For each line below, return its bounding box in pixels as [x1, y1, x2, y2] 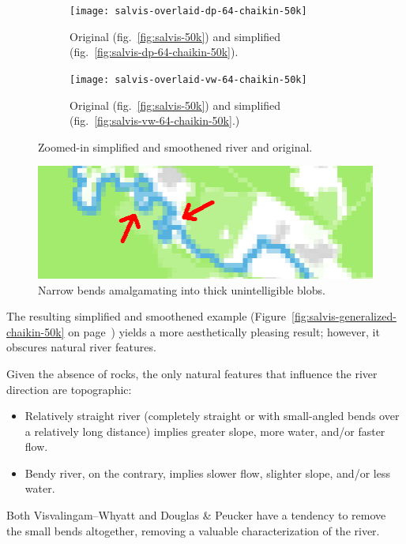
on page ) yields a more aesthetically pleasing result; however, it [68, 323, 380, 340]
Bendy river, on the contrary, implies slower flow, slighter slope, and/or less [24, 464, 390, 481]
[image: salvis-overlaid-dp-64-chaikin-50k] [70, 6, 307, 17]
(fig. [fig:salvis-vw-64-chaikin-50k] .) [70, 112, 240, 129]
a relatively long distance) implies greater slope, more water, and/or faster [24, 422, 385, 439]
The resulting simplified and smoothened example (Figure [6, 308, 287, 325]
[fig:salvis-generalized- [291, 308, 397, 325]
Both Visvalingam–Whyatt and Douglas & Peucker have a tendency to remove [6, 507, 386, 523]
